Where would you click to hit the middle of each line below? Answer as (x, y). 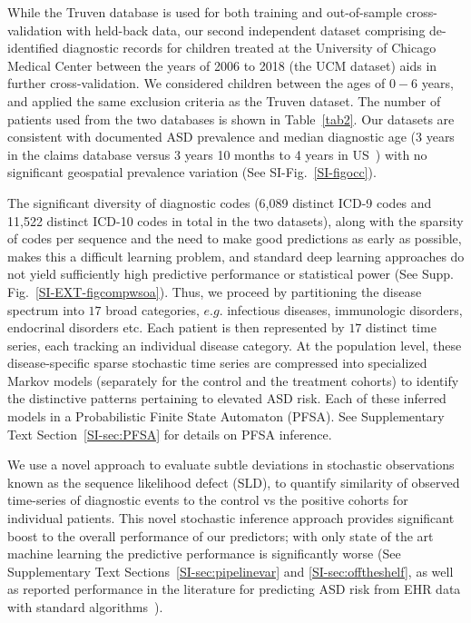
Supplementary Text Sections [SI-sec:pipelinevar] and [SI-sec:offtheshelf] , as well (231, 571)
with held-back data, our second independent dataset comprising (245, 30)
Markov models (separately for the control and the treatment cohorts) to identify (233, 380)
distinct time (401, 327)
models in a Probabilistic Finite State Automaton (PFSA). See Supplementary (226, 416)
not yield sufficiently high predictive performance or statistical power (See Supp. (231, 274)
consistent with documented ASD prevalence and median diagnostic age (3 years (231, 137)
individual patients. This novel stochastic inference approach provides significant (231, 518)
